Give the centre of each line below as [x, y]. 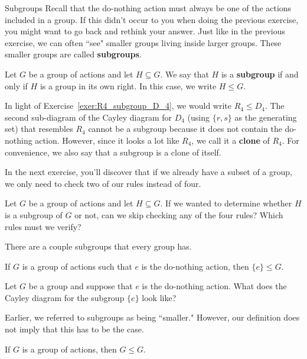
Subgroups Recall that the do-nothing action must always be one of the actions [148, 8]
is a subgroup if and [260, 74]
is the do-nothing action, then [195, 266]
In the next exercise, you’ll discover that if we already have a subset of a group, [148, 172]
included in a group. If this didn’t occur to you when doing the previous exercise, [152, 19]
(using [199, 117]
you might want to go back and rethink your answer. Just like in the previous [145, 31]
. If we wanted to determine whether [226, 203]
